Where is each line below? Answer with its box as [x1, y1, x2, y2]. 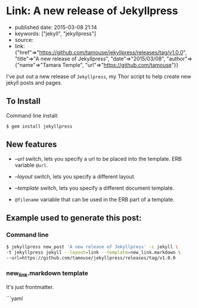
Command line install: [6, 112, 59, 119]
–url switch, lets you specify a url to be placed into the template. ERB [14, 155, 182, 162]
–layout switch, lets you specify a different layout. [14, 173, 136, 180]
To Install [6, 96, 41, 106]
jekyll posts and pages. [6, 79, 63, 86]
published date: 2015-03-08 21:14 [14, 24, 98, 31]
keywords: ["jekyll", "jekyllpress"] [14, 30, 96, 37]
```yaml [6, 295, 23, 302]
